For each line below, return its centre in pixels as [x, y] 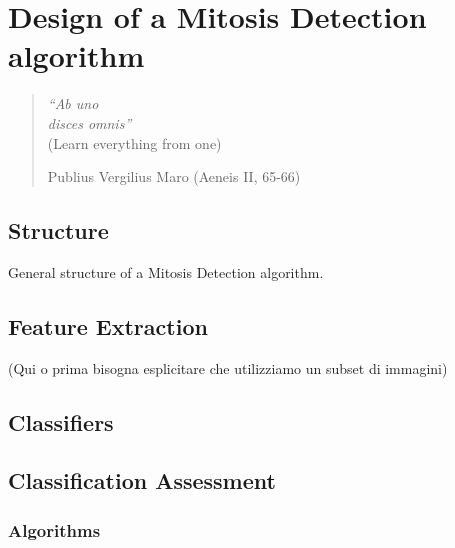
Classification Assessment [142, 480]
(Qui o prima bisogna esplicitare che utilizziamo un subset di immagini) [228, 367]
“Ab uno [73, 103]
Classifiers [61, 421]
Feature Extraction [108, 325]
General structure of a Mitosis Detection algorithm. [166, 271]
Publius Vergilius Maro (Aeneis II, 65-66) [174, 176]
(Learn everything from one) [134, 142]
